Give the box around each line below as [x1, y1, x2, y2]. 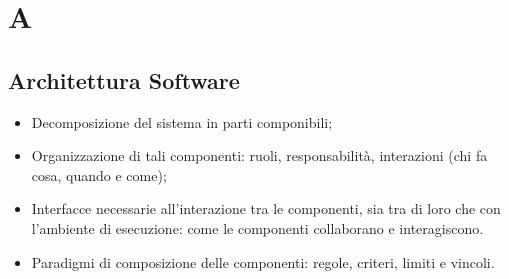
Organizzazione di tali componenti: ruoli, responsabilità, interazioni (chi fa [31, 145, 488, 166]
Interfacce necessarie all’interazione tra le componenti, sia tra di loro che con [31, 198, 501, 219]
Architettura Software [8, 64, 240, 95]
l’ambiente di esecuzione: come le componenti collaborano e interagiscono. [31, 217, 484, 238]
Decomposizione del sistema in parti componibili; [31, 111, 333, 132]
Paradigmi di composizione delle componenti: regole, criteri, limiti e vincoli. [31, 251, 495, 272]
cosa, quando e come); [31, 164, 167, 185]
